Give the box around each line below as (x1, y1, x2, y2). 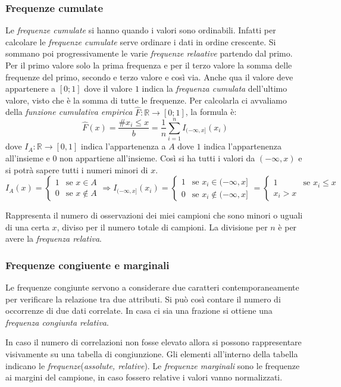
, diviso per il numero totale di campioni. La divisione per (57, 220, 268, 233)
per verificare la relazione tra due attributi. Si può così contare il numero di (5, 292, 281, 305)
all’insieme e (5, 151, 50, 164)
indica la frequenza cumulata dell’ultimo (142, 82, 287, 95)
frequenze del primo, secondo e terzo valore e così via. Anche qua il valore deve (5, 70, 293, 83)
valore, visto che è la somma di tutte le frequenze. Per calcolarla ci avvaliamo (5, 93, 287, 106)
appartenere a (5, 82, 56, 95)
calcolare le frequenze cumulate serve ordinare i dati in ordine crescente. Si (5, 35, 276, 48)
